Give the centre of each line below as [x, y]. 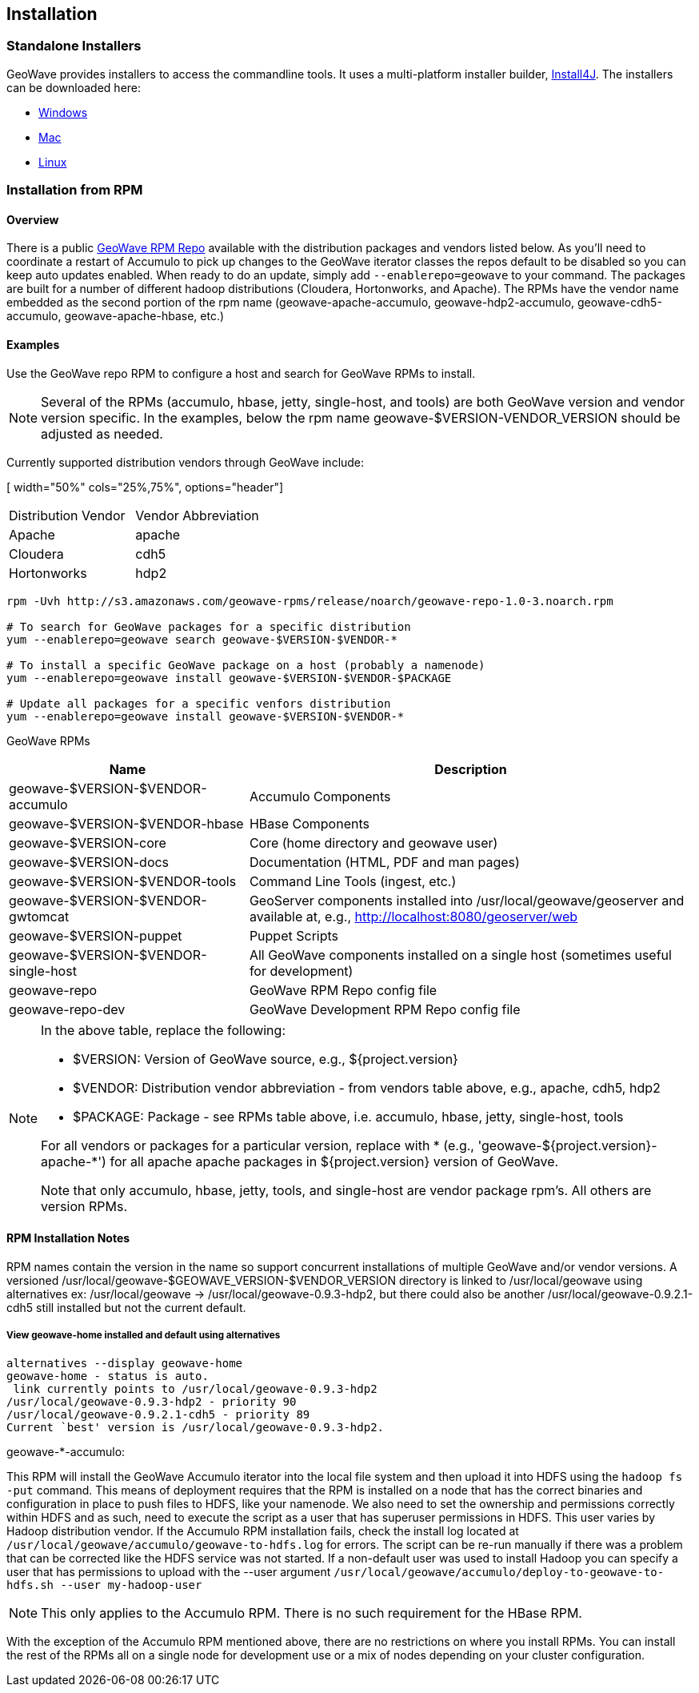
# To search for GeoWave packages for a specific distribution [209, 626]
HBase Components [309, 823]
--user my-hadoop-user [131, 1585]
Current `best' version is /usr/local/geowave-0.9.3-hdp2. [196, 1427]
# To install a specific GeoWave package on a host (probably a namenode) [246, 665]
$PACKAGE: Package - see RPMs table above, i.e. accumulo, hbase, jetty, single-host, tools [348, 1116]
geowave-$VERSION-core [88, 842]
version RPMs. [84, 1206]
